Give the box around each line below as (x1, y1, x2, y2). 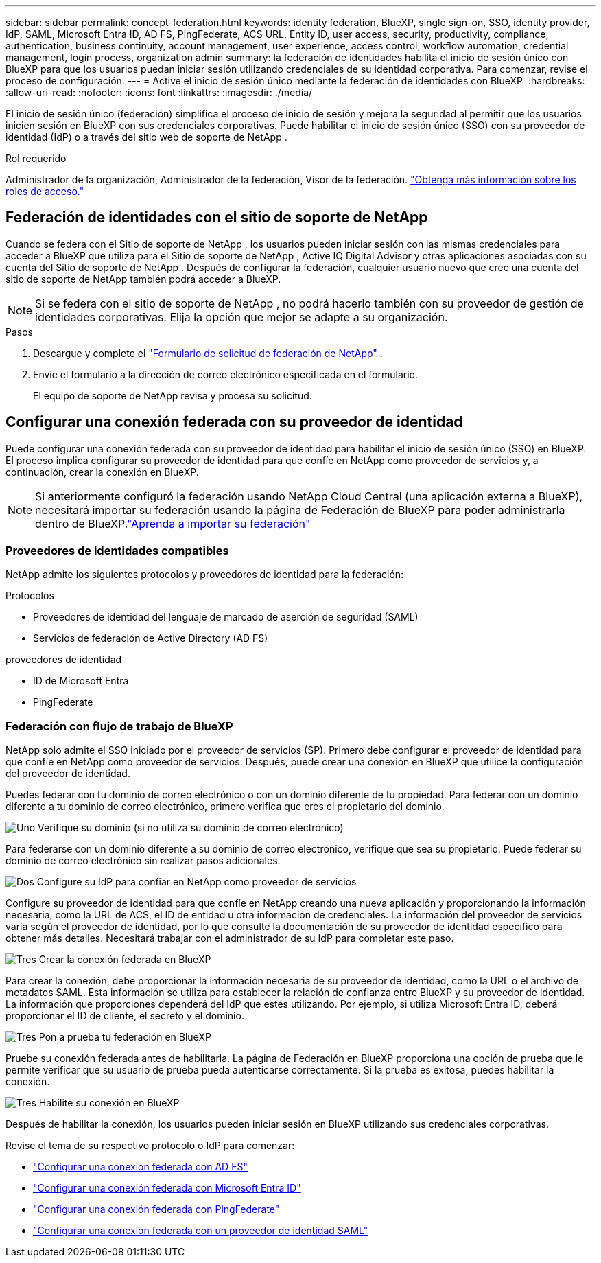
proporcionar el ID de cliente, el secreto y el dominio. (5, 1010, 244, 1022)
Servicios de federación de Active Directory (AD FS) (33, 632, 268, 645)
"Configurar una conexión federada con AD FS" (33, 1161, 248, 1173)
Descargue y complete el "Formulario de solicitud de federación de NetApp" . (33, 347, 383, 359)
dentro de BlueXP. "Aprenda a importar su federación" (35, 516, 311, 531)
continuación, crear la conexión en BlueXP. (5, 465, 199, 478)
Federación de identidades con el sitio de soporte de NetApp (5, 209, 428, 227)
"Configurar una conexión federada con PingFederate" (33, 1203, 280, 1216)
